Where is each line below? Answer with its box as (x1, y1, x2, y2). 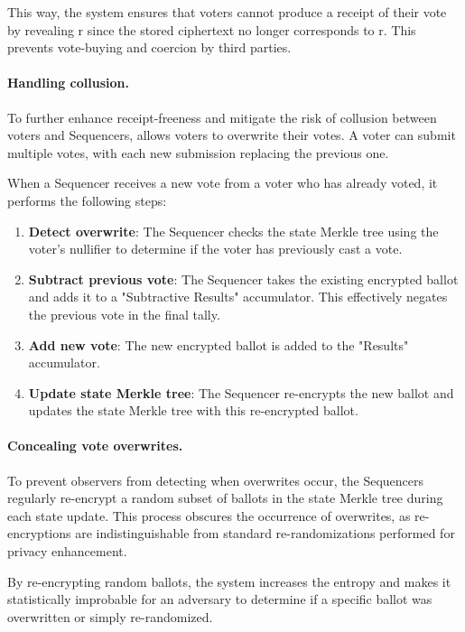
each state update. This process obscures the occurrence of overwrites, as (7, 506, 411, 525)
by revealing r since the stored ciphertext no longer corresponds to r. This (7, 20, 416, 39)
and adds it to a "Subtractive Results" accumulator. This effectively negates (28, 287, 448, 306)
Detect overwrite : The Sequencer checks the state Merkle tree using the (28, 221, 439, 240)
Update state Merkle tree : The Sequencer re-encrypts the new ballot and (28, 383, 454, 402)
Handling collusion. (7, 73, 129, 92)
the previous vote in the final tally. (28, 304, 220, 323)
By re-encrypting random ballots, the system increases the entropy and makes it (7, 572, 451, 590)
